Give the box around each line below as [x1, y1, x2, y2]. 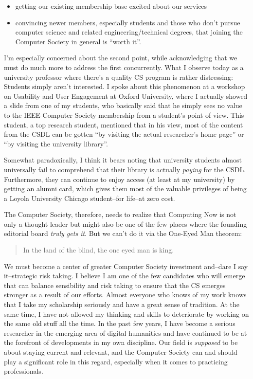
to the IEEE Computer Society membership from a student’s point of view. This [4, 109, 244, 120]
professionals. [4, 366, 43, 376]
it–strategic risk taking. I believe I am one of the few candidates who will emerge [4, 271, 245, 281]
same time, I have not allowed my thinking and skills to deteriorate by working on [4, 308, 249, 319]
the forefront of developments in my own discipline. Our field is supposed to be [4, 337, 238, 347]
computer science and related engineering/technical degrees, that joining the [15, 27, 243, 37]
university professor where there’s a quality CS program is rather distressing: [4, 72, 233, 82]
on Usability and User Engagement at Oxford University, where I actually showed [4, 90, 248, 101]
